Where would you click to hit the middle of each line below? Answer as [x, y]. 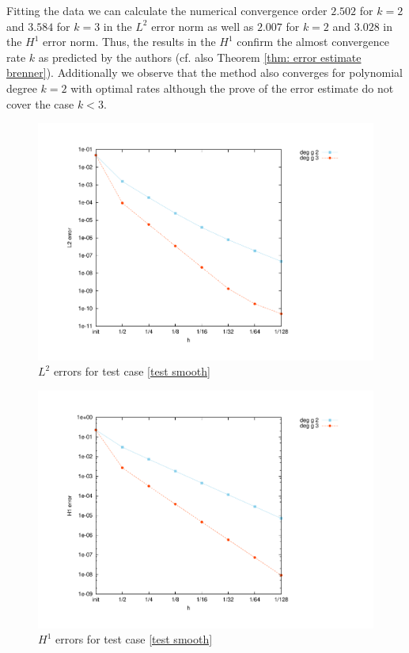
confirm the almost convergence [313, 42]
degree [22, 88]
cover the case [40, 103]
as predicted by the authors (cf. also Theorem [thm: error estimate [200, 57]
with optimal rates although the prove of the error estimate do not [232, 88]
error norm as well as [203, 26]
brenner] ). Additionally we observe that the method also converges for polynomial [204, 73]
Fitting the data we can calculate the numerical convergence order [167, 10]
